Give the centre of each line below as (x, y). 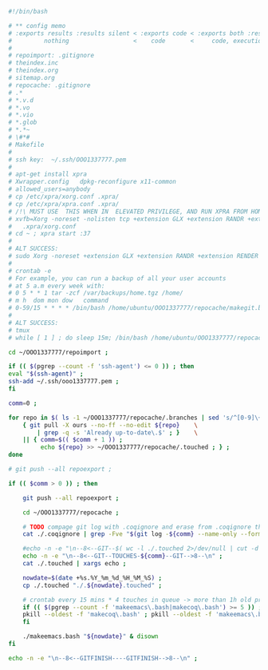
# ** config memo (37, 26)
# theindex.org (33, 71)
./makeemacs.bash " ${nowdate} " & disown (91, 636)
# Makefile (26, 145)
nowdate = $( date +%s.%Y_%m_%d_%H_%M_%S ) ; (92, 578)
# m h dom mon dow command (59, 301)
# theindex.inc (33, 63)
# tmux (19, 330)
